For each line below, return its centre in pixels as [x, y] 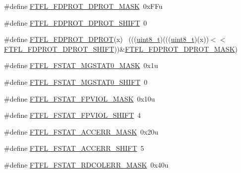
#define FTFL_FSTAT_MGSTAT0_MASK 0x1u [81, 65]
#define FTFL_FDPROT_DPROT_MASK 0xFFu [83, 6]
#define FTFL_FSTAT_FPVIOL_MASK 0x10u [80, 98]
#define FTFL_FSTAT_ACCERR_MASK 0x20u [81, 131]
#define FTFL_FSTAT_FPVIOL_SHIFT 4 [72, 115]
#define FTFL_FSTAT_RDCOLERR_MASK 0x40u [86, 164]
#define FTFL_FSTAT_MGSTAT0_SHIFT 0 [76, 82]
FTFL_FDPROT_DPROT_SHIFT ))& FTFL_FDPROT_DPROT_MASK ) [121, 49]
